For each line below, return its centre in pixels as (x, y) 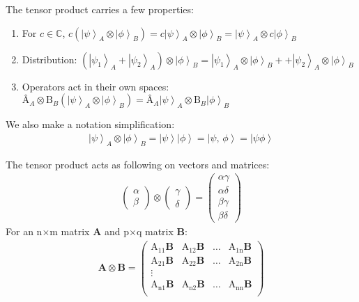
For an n (24, 231)
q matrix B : (162, 231)
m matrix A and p (90, 231)
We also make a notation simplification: (90, 124)
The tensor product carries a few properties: (100, 9)
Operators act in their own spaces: (96, 86)
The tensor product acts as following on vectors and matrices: (138, 164)
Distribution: (49, 59)
